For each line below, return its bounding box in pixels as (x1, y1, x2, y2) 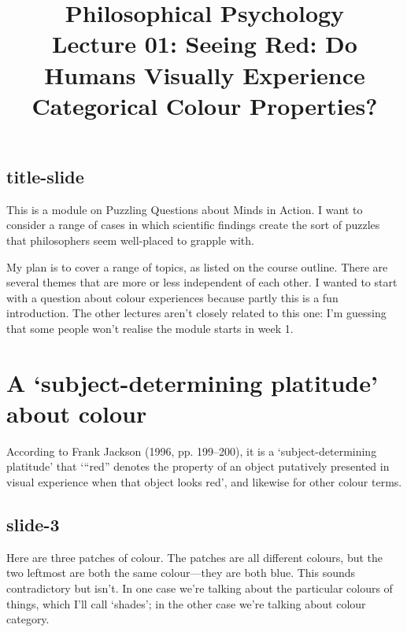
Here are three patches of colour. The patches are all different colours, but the (6, 549, 383, 565)
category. (6, 611, 50, 627)
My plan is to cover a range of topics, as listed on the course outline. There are (6, 258, 388, 275)
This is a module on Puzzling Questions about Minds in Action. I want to (6, 201, 363, 217)
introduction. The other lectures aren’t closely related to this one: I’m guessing (6, 305, 387, 321)
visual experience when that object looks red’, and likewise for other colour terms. (6, 474, 402, 490)
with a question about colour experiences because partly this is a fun (6, 289, 339, 305)
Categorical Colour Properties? (31, 89, 378, 121)
